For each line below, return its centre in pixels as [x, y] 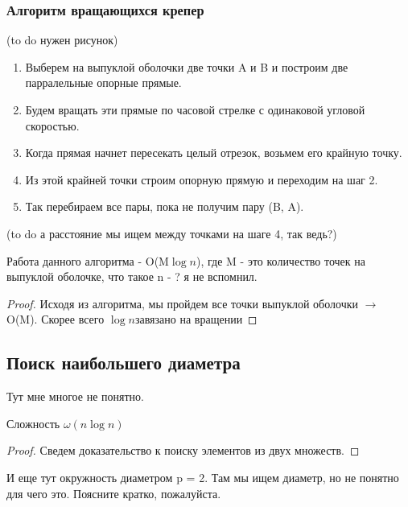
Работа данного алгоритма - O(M [88, 260]
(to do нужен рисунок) [62, 40]
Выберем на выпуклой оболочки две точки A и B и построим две [187, 66]
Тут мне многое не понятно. [75, 396]
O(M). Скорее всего [56, 319]
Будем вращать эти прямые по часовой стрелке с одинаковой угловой [195, 109]
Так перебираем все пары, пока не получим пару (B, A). [165, 206]
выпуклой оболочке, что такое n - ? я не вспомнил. [132, 276]
